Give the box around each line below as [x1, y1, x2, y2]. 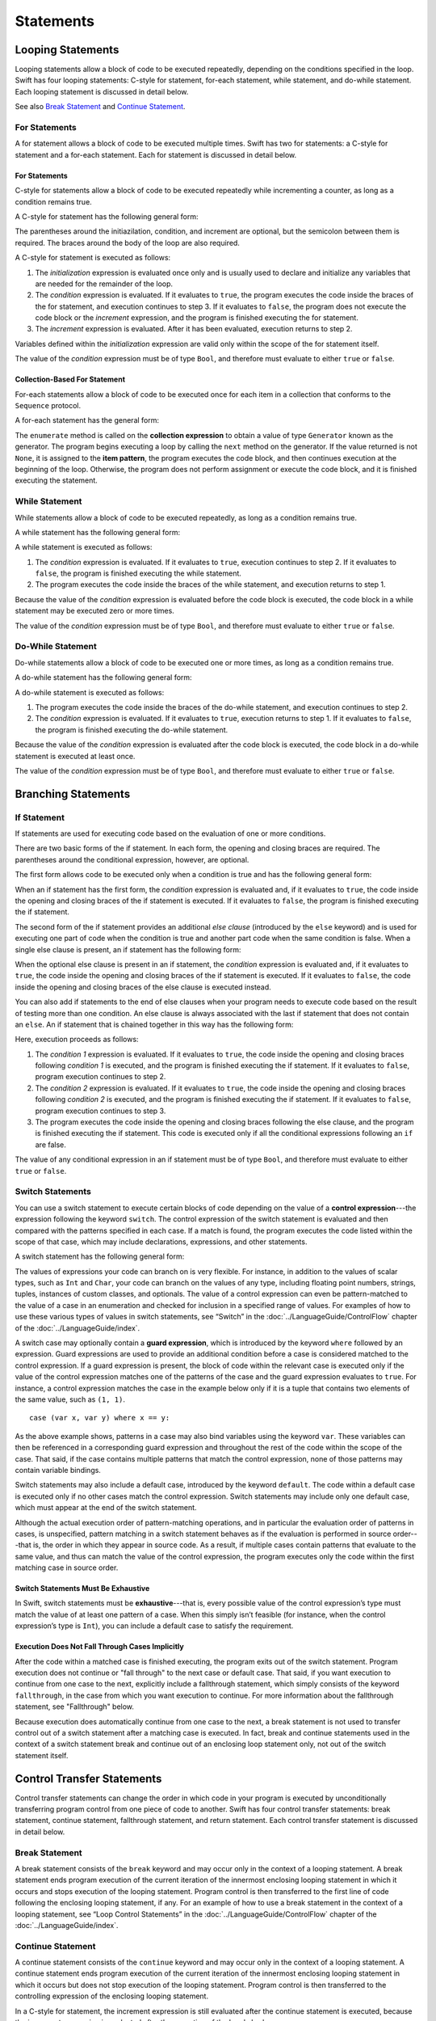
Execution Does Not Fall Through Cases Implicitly [15, 1642, 185, 1652]
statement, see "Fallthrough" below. [15, 1702, 135, 1711]
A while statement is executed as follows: [15, 542, 153, 552]
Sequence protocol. [15, 401, 82, 411]
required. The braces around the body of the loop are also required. [15, 238, 240, 247]
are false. [35, 1140, 66, 1150]
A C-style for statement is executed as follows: [15, 253, 171, 263]
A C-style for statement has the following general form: [15, 211, 199, 222]
